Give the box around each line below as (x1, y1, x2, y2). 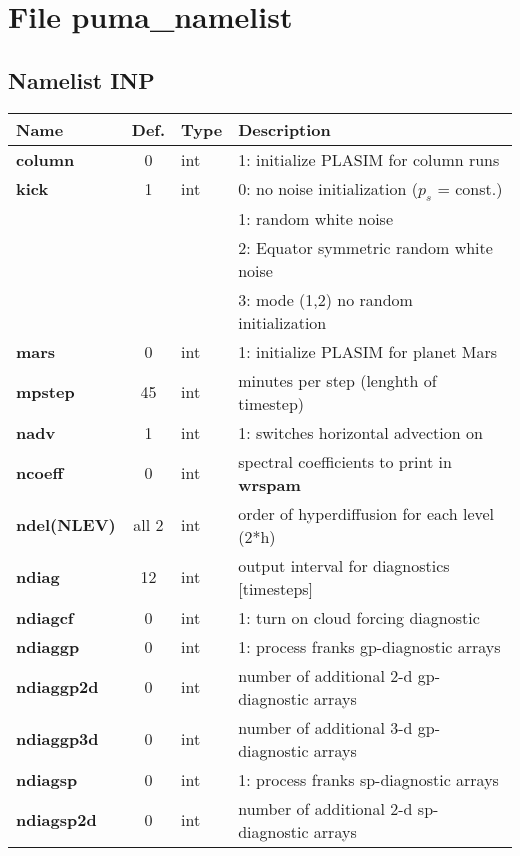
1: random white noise (238, 206, 394, 230)
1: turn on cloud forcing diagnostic (238, 605, 480, 629)
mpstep (16, 380, 75, 404)
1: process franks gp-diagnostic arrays (238, 634, 501, 658)
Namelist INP (8, 64, 155, 95)
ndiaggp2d (16, 675, 99, 699)
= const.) (437, 176, 503, 200)
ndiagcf (16, 605, 74, 629)
